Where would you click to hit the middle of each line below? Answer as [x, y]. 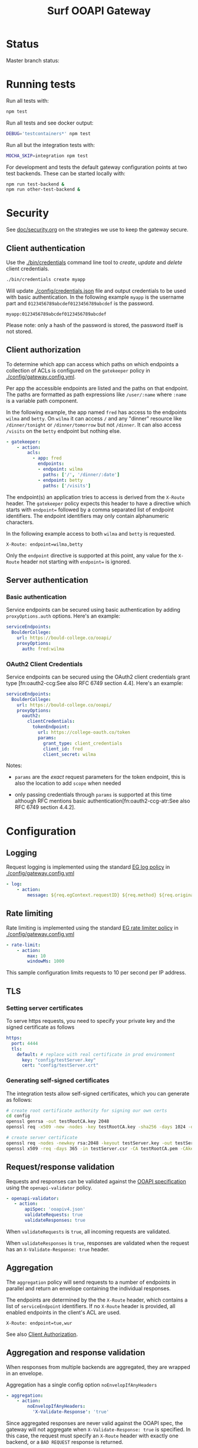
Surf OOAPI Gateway [99, 11]
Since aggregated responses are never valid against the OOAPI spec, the [95, 1423]
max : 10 [37, 956]
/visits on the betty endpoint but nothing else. [64, 431]
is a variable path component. [42, 400]
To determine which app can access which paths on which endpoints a [92, 364]
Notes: [14, 765]
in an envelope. [25, 1373]
